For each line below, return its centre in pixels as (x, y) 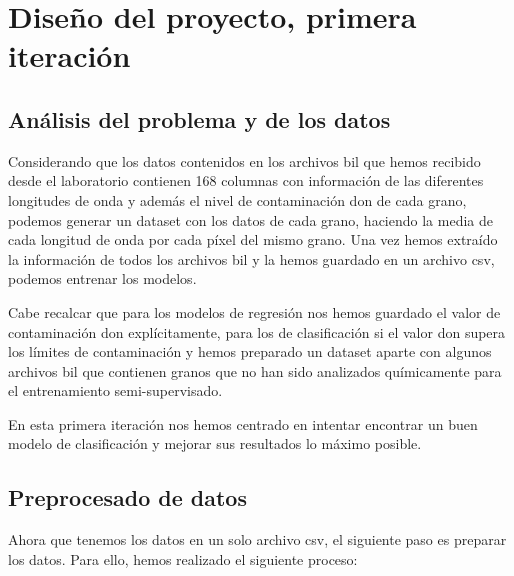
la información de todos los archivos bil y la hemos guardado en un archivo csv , (251, 258)
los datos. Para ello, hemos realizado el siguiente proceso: (183, 558)
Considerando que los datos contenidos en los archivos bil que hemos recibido (244, 160)
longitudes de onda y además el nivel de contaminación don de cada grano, (237, 199)
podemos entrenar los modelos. (102, 278)
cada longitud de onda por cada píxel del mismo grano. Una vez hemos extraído (253, 239)
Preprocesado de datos (127, 497)
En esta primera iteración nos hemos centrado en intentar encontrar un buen (243, 423)
